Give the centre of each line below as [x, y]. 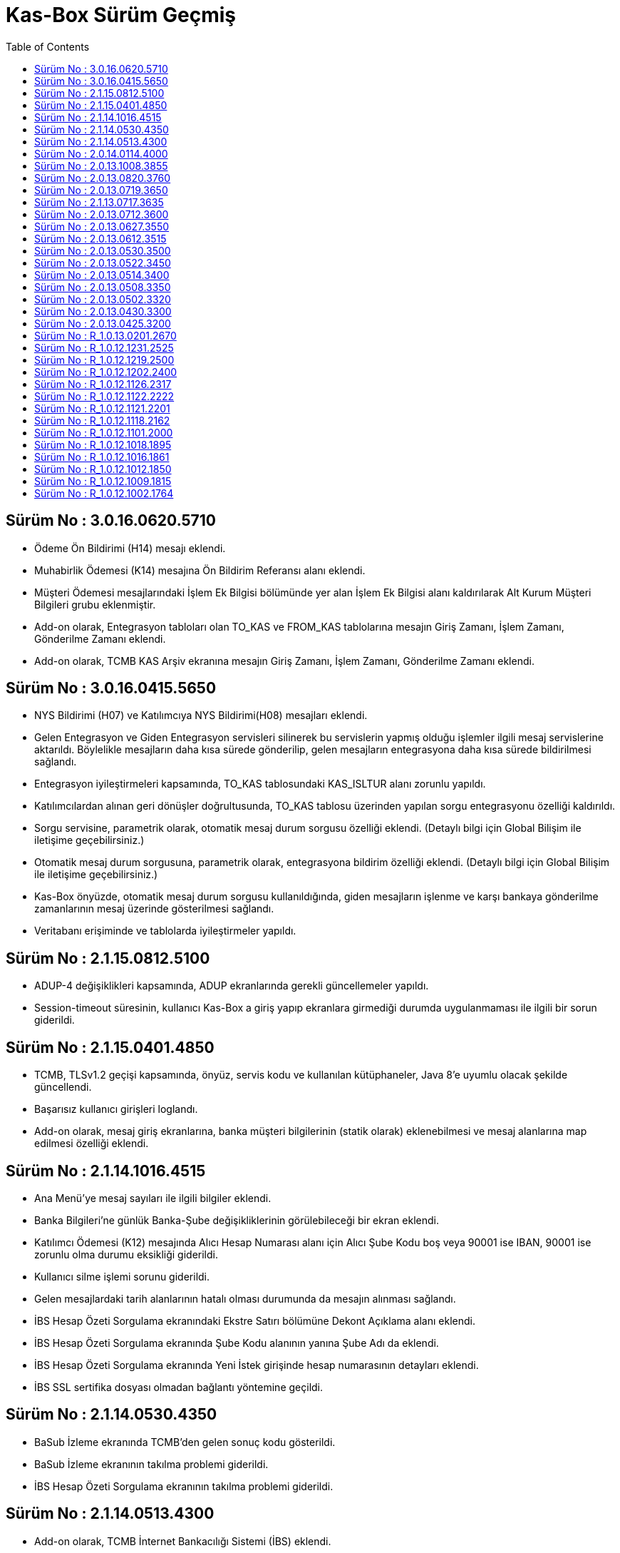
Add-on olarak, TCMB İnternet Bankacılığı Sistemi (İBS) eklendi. [183, 1541]
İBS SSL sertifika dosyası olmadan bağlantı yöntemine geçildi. [179, 1387]
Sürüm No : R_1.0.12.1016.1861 [102, 457]
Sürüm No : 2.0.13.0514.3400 [102, 275]
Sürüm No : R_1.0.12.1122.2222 [104, 396]
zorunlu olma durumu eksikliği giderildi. [126, 1254]
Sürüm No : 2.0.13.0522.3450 [103, 263]
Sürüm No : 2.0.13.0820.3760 [103, 178]
